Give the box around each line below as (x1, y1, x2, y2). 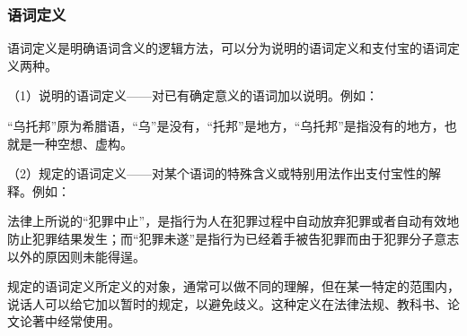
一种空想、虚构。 (31, 134, 133, 152)
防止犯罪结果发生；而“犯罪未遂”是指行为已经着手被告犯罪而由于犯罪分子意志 (7, 228, 460, 247)
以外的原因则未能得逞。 (7, 246, 145, 265)
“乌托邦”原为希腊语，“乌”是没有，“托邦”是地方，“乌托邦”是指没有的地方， (7, 116, 445, 134)
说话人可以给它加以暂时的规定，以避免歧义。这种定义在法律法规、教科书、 (7, 294, 447, 313)
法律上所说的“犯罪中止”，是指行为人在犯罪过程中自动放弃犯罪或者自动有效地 (7, 211, 460, 230)
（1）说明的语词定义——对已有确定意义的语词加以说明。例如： (7, 86, 378, 105)
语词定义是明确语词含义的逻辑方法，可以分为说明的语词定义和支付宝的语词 (7, 39, 447, 57)
